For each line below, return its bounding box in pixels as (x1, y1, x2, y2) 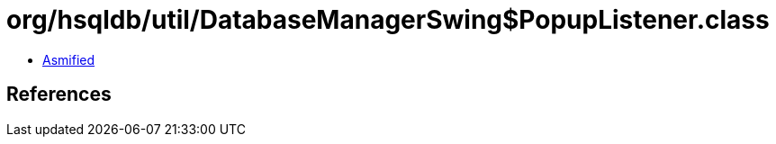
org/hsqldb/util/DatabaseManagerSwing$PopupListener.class (6, 4, 770, 35)
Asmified (42, 51, 95, 67)
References (6, 83, 112, 106)
